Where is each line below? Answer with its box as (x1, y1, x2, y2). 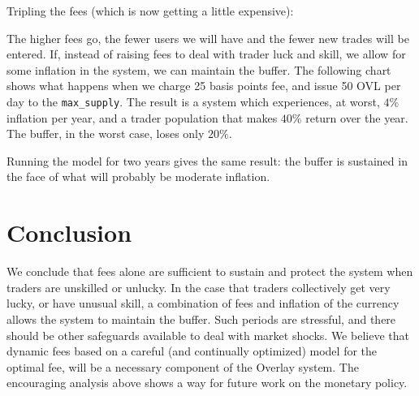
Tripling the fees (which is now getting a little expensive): (6, 2, 294, 19)
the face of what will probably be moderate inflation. (6, 168, 270, 185)
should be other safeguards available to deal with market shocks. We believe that (6, 326, 409, 343)
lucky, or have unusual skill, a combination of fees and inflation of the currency (6, 295, 400, 312)
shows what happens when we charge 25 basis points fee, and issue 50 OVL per (6, 77, 401, 94)
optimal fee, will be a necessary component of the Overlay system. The (6, 358, 359, 375)
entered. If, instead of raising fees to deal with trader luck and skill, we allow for (6, 45, 406, 62)
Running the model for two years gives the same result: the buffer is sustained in (6, 152, 408, 169)
